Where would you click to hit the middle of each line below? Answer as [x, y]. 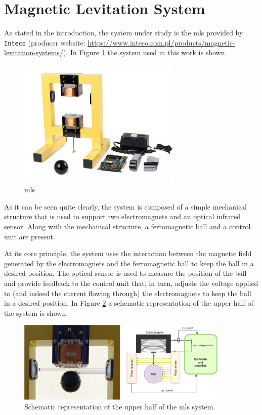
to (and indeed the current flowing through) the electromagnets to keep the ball [128, 293]
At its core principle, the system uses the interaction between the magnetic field [128, 253]
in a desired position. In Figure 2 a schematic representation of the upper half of [129, 303]
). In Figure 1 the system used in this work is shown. [145, 52]
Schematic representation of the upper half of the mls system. [120, 407]
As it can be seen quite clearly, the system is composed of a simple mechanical [125, 206]
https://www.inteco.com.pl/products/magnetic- [161, 42]
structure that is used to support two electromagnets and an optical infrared [123, 216]
